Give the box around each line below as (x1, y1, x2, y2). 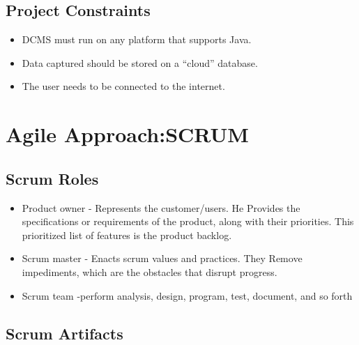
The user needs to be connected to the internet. (22, 79, 225, 93)
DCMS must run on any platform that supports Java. (22, 32, 252, 47)
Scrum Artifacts (6, 322, 123, 344)
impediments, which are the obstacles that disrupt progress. (22, 264, 277, 279)
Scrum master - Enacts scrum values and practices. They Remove (22, 251, 303, 266)
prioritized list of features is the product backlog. (22, 227, 232, 242)
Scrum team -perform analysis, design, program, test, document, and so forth (22, 288, 353, 302)
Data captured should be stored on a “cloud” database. (22, 55, 258, 70)
